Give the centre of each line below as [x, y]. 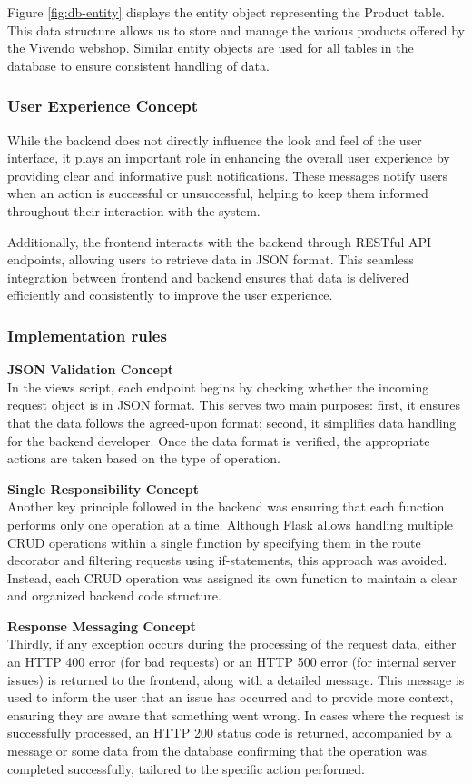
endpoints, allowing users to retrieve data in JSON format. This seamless [211, 259]
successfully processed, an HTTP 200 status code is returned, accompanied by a [230, 733]
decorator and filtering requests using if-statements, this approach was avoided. [227, 560]
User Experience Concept [103, 106]
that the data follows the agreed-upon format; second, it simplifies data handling [232, 422]
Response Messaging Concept [102, 625]
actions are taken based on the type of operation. [144, 458]
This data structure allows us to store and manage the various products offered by [236, 30]
